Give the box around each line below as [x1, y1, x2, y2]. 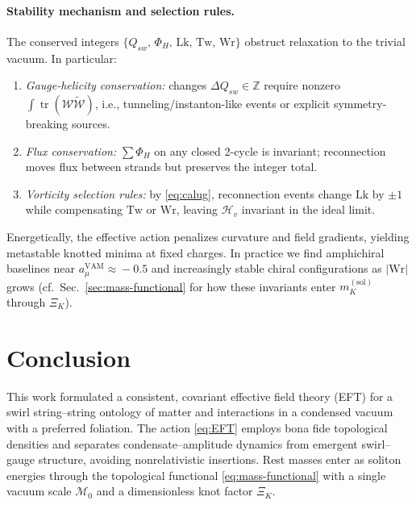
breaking [25, 115, 69, 131]
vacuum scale [6, 482, 72, 499]
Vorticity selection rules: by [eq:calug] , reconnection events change [25, 185, 352, 202]
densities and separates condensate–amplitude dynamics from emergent [6, 435, 358, 452]
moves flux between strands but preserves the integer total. [25, 158, 318, 175]
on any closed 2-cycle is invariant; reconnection [154, 142, 386, 159]
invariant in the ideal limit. [241, 201, 376, 218]
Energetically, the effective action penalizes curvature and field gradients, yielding [6, 227, 410, 244]
